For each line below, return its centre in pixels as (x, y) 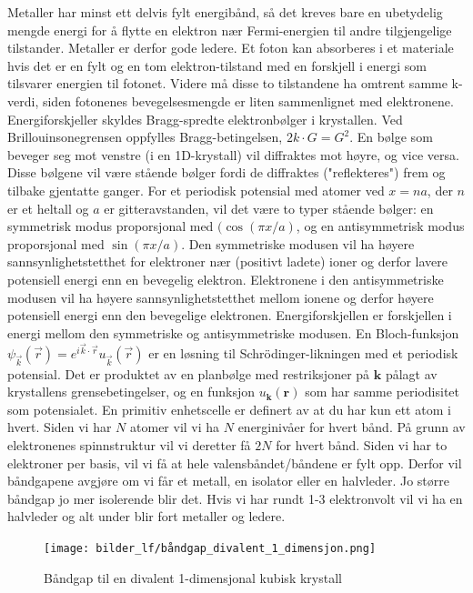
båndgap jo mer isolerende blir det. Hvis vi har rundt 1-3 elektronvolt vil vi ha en (235, 498)
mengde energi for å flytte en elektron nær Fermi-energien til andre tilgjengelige (230, 30)
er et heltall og (48, 208)
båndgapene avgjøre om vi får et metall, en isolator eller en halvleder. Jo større (228, 481)
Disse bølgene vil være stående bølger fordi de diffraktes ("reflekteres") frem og (226, 172)
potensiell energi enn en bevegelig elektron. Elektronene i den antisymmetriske (226, 279)
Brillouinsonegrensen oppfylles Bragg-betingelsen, (145, 137)
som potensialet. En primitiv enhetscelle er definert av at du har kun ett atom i (229, 409)
